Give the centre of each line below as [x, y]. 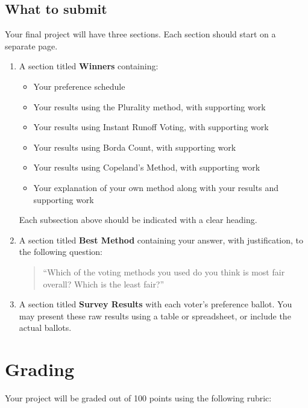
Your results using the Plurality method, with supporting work [149, 106]
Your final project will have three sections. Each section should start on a [140, 34]
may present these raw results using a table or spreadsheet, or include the [155, 315]
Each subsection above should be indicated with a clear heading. [138, 220]
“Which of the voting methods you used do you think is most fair [164, 271]
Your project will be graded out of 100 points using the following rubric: [138, 398]
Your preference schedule [79, 86]
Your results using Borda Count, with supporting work [135, 147]
